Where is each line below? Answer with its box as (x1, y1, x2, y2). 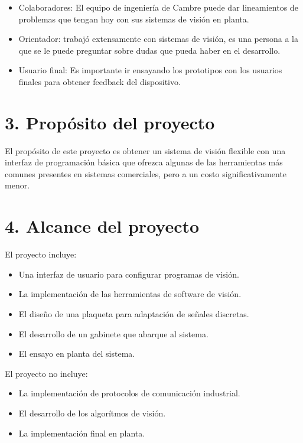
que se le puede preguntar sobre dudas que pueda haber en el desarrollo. (18, 44, 281, 56)
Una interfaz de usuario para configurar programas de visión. (18, 268, 239, 280)
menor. (5, 179, 30, 191)
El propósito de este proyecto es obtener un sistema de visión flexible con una (5, 144, 286, 157)
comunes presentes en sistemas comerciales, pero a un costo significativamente (5, 167, 287, 180)
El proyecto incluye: (5, 248, 77, 260)
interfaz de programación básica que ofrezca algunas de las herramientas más (5, 156, 283, 168)
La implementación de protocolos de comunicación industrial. (18, 387, 240, 399)
